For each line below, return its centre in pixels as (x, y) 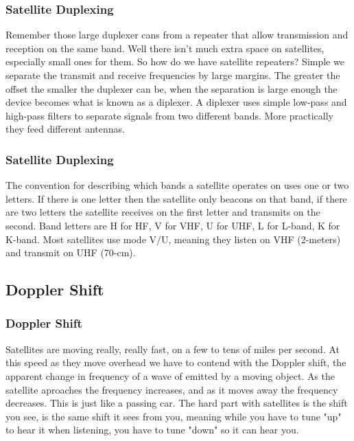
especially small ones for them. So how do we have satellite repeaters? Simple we (175, 61)
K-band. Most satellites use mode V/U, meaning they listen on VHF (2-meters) (173, 239)
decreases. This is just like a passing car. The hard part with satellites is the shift (177, 403)
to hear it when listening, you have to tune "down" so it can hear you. (152, 430)
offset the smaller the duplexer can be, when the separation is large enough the (172, 88)
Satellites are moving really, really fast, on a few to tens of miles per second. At (173, 349)
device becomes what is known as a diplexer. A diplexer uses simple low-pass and (176, 102)
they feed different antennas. (65, 129)
